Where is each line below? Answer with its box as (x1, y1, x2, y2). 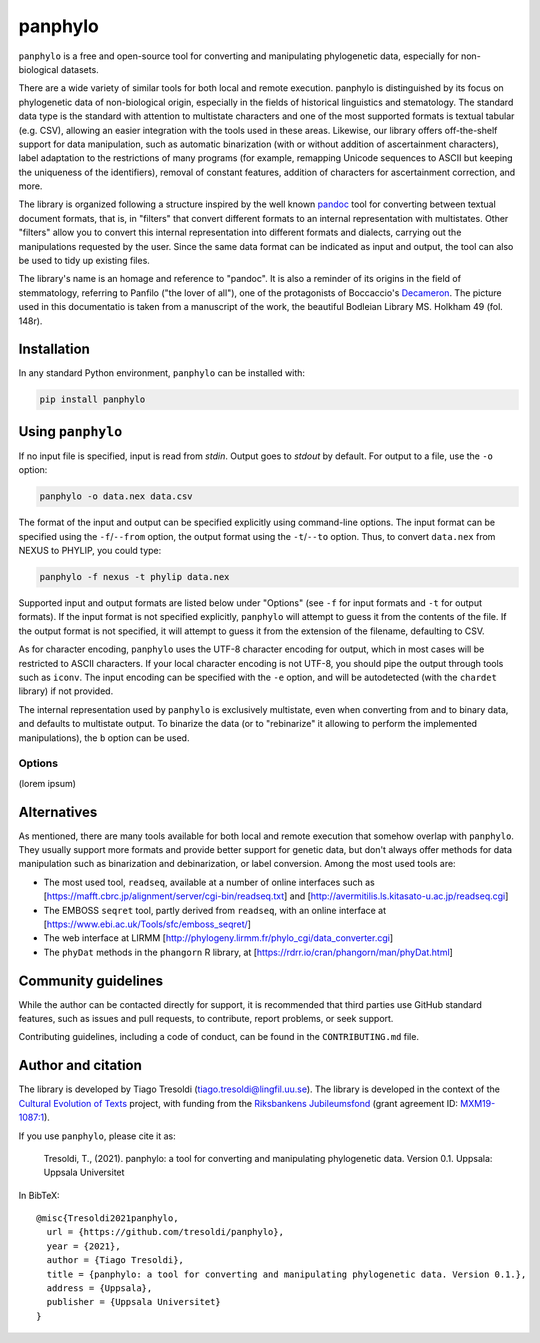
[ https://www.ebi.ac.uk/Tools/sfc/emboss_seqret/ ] (43, 918, 252, 930)
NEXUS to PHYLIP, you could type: (18, 545, 162, 557)
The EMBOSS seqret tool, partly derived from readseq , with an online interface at (43, 904, 387, 916)
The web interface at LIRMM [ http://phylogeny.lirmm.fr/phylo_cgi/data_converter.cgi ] (43, 932, 394, 944)
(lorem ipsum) (18, 777, 77, 789)
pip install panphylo (39, 394, 146, 405)
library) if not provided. (18, 685, 114, 697)
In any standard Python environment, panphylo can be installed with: (18, 367, 305, 379)
